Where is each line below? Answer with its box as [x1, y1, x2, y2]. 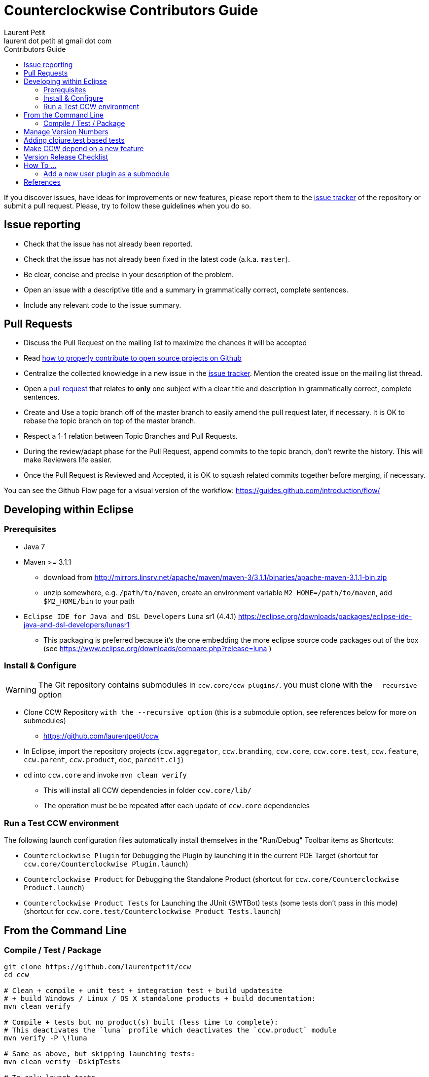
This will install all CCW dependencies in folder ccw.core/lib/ [43, 786, 251, 795]
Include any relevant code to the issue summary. [24, 300, 181, 309]
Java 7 [24, 542, 45, 551]
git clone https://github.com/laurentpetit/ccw [4, 963, 191, 971]
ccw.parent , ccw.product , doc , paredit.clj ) [24, 755, 184, 764]
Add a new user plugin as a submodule [43, 169, 170, 178]
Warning [5, 685, 36, 695]
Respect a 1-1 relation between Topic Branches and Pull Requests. [24, 432, 238, 441]
